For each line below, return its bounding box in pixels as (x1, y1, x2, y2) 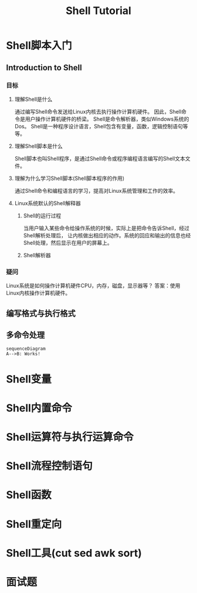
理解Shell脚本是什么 (14, 142, 63, 149)
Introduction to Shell (6, 63, 82, 73)
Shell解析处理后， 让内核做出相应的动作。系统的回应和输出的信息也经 (23, 231, 191, 238)
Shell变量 (6, 372, 52, 386)
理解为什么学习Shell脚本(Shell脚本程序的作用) (14, 175, 125, 182)
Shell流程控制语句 (6, 459, 93, 473)
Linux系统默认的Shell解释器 (14, 199, 81, 206)
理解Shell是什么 (14, 96, 53, 103)
